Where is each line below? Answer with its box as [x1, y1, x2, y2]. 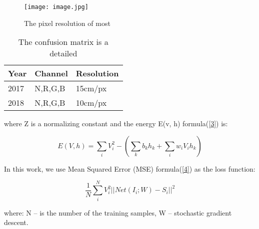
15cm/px [75, 82, 107, 94]
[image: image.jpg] [24, 3, 88, 10]
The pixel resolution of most [24, 17, 110, 28]
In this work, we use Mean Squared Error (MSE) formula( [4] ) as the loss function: [4, 163, 255, 174]
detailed [49, 47, 77, 59]
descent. [4, 217, 28, 228]
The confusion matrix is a [18, 36, 108, 48]
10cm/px [75, 97, 107, 109]
